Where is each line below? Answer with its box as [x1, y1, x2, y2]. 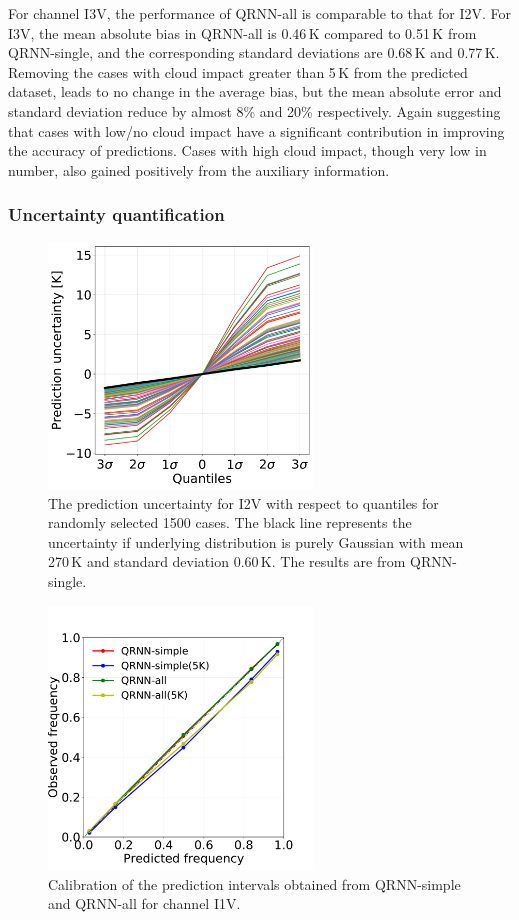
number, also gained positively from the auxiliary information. [8, 159, 390, 180]
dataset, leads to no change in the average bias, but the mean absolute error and [8, 81, 502, 102]
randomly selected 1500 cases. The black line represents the [48, 512, 412, 533]
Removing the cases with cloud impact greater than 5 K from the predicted [8, 61, 468, 82]
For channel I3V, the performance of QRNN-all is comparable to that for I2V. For [8, 3, 511, 23]
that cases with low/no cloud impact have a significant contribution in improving [8, 120, 505, 141]
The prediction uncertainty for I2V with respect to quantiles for [48, 492, 439, 513]
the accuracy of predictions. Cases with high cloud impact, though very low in [8, 140, 487, 161]
